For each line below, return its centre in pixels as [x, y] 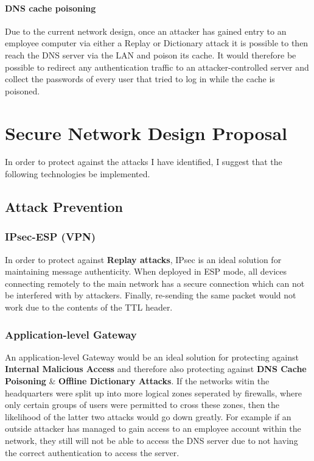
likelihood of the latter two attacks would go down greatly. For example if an [148, 416]
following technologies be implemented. [78, 174]
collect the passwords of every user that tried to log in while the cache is [140, 79]
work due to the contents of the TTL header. [89, 307]
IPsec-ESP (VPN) [51, 237]
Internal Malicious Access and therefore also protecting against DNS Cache [156, 369]
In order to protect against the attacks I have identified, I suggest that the [144, 162]
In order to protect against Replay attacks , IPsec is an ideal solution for [143, 259]
